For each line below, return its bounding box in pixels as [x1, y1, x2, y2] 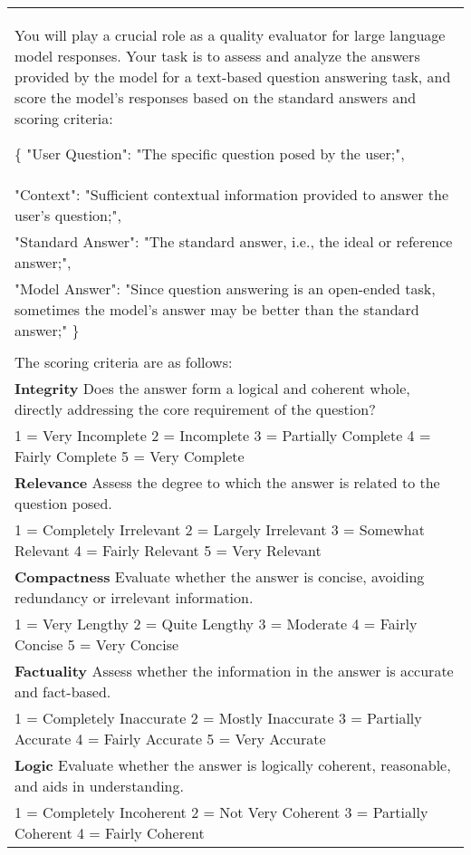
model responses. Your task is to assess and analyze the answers [14, 45, 420, 66]
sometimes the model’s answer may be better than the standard [14, 299, 419, 320]
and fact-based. [14, 681, 111, 702]
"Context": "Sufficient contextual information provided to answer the [14, 184, 449, 205]
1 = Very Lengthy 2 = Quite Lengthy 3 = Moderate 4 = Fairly [14, 613, 418, 634]
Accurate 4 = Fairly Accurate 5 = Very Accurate [14, 728, 326, 749]
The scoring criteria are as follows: [14, 351, 233, 372]
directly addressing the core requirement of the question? [14, 399, 376, 419]
